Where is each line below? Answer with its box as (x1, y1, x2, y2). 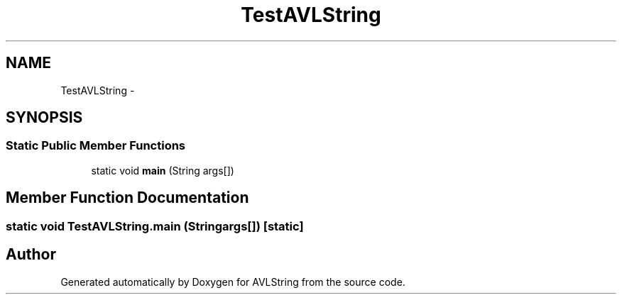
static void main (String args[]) (91, 164, 234, 177)
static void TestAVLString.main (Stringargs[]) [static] (6, 218, 304, 233)
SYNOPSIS (6, 109, 83, 127)
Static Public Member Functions (6, 138, 186, 153)
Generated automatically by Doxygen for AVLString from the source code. (60, 275, 405, 288)
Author (6, 245, 56, 264)
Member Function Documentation (6, 189, 249, 207)
